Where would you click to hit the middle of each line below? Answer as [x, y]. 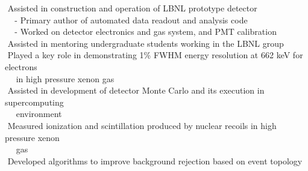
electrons [21, 66]
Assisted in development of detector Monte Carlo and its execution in [136, 90]
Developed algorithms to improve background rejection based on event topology [155, 160]
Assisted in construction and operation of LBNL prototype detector [132, 8]
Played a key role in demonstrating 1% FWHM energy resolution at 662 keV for [155, 55]
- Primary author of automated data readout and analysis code [131, 19]
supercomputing [34, 102]
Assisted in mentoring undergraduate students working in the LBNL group [146, 43]
